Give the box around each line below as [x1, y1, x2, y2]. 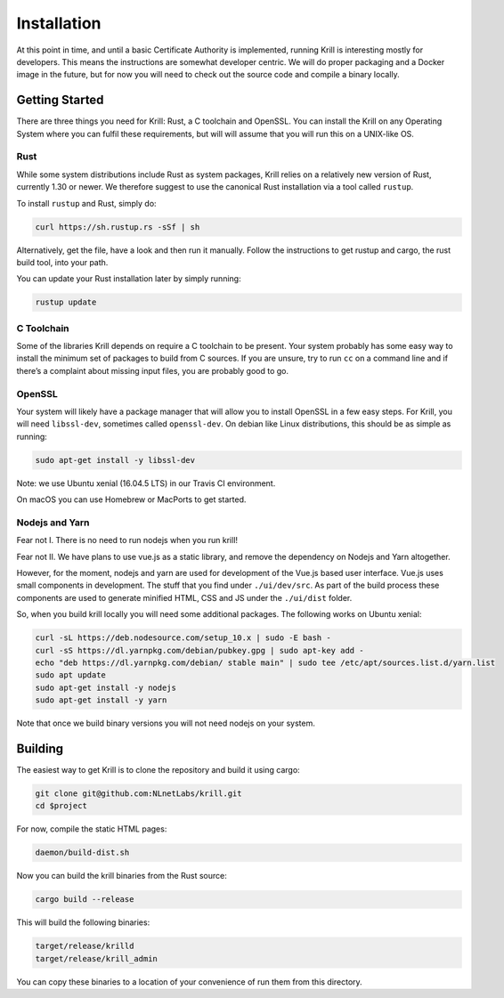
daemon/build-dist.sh [35, 848, 130, 858]
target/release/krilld [35, 941, 134, 952]
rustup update [35, 297, 97, 307]
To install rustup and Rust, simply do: [16, 198, 157, 208]
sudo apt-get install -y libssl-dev [35, 455, 196, 465]
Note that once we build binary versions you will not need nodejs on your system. [16, 718, 315, 729]
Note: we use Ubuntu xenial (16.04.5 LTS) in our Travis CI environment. [16, 477, 276, 489]
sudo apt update [35, 670, 107, 680]
